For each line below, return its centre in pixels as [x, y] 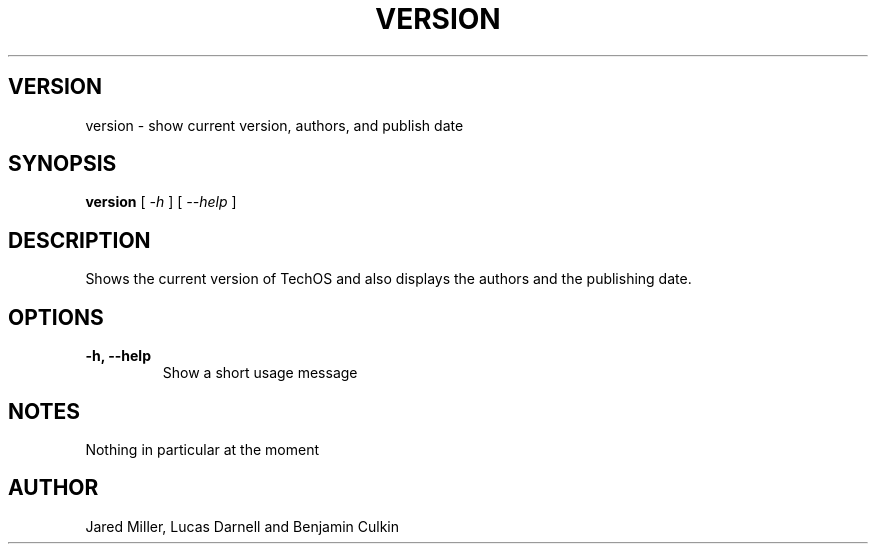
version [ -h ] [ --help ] [161, 202]
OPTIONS [56, 317]
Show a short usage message [260, 373]
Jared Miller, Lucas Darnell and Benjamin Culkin [242, 526]
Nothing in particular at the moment [202, 449]
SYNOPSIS [62, 164]
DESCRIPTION [79, 240]
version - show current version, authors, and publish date [274, 125]
